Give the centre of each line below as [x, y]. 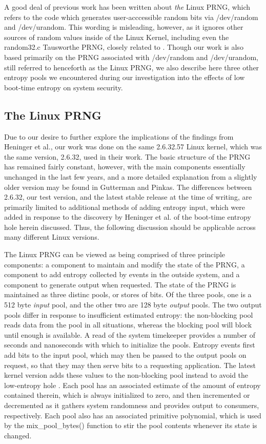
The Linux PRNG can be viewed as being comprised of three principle [115, 254]
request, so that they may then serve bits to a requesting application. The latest [130, 365]
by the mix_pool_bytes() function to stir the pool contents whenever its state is [131, 425]
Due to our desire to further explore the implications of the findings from [119, 136]
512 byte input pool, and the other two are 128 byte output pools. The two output [133, 305]
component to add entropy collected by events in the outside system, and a [122, 274]
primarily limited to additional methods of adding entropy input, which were [125, 207]
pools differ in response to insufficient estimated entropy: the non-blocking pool [129, 314]
